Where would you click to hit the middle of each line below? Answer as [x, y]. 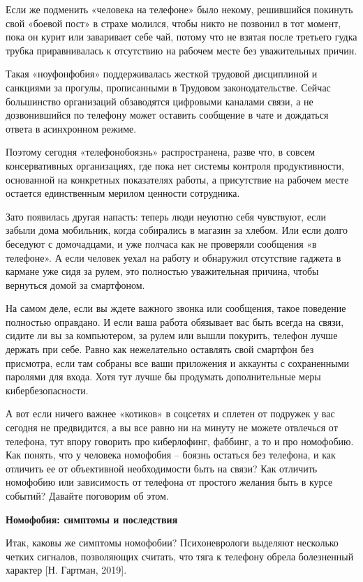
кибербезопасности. [47, 390]
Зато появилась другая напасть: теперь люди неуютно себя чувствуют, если [166, 216]
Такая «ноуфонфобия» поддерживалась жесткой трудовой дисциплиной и [162, 74]
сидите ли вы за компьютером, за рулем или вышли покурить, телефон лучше [172, 335]
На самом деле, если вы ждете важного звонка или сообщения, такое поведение [176, 308]
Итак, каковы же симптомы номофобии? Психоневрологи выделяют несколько [172, 543]
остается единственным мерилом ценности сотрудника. [123, 193]
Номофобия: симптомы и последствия [92, 519]
